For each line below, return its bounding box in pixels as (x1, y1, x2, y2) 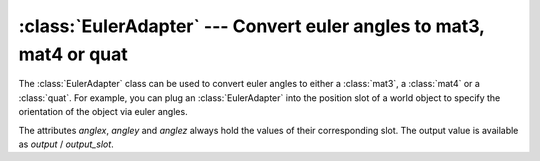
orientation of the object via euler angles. (18, 106, 189, 118)
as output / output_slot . (18, 138, 114, 150)
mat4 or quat (18, 43, 129, 65)
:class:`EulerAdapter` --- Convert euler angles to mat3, (18, 15, 485, 37)
